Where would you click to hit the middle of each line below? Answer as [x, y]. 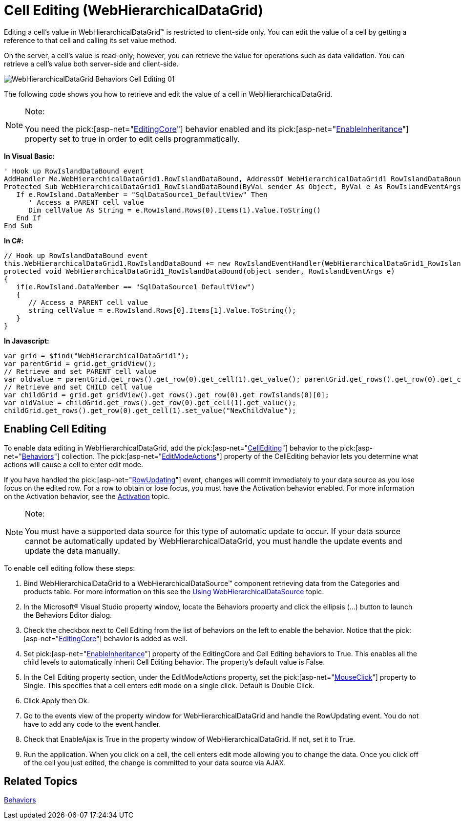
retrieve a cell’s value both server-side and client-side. [91, 64]
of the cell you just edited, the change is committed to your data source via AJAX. [155, 762]
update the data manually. [73, 551]
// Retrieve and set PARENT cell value [80, 371]
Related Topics [41, 781]
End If [29, 218]
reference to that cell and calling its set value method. [90, 40]
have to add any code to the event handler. [92, 724]
